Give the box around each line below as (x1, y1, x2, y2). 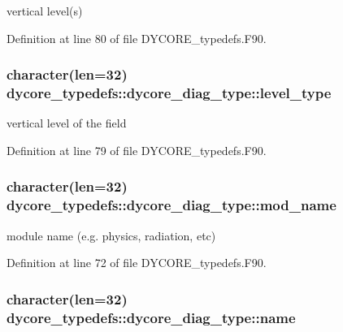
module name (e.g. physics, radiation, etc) (7, 226, 216, 244)
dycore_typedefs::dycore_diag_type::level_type (7, 83, 332, 103)
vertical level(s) (7, 2, 83, 19)
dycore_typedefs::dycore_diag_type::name (7, 307, 296, 327)
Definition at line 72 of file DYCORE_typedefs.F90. (7, 254, 267, 271)
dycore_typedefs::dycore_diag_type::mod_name (7, 195, 336, 215)
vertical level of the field (7, 114, 127, 132)
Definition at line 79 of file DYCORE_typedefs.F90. (7, 141, 267, 158)
